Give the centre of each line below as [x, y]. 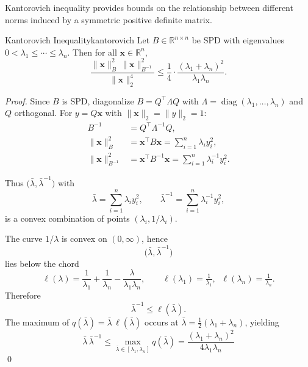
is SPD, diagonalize [98, 100]
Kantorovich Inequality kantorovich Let [77, 40]
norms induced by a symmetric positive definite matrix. [109, 19]
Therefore [23, 295]
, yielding [262, 322]
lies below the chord [42, 263]
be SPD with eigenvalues [238, 40]
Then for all [95, 52]
